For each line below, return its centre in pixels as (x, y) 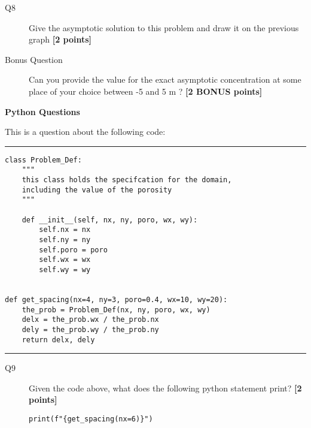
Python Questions (42, 111)
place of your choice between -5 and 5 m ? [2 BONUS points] (146, 91)
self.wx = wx (65, 260)
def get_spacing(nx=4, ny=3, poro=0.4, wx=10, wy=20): (116, 299)
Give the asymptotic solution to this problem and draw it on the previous (164, 27)
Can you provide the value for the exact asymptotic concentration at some (165, 79)
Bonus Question (34, 59)
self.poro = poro (73, 250)
